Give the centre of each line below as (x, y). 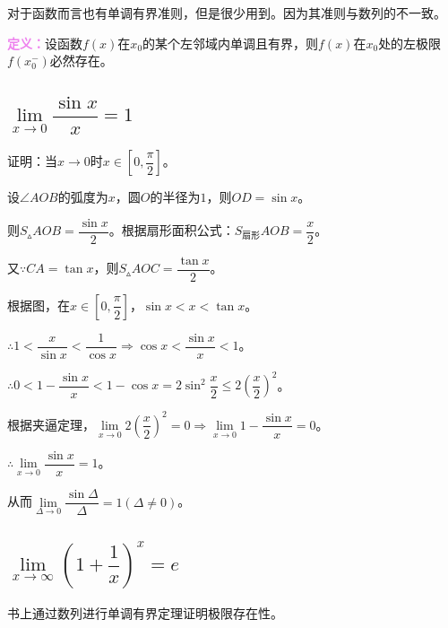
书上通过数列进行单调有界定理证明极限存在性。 (145, 612)
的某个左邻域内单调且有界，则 (231, 43)
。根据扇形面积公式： (172, 230)
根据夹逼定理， (51, 424)
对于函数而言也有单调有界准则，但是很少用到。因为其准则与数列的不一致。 (227, 13)
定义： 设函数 (45, 43)
